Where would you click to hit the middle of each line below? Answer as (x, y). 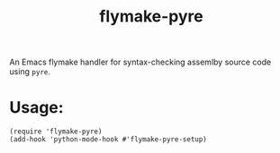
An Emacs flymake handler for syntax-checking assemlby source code (140, 62)
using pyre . (30, 72)
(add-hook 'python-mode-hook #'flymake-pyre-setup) (108, 140)
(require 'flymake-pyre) (56, 132)
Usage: (37, 108)
